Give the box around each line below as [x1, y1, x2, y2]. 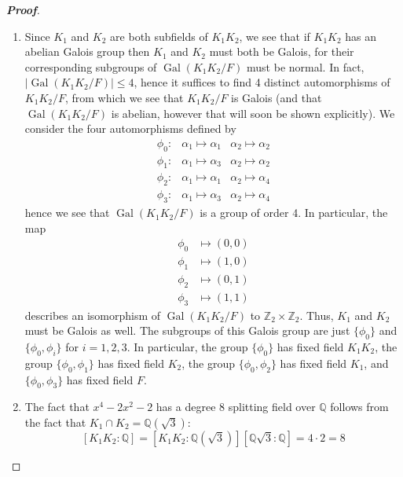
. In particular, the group [126, 338, 248, 354]
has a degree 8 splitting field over [156, 398, 316, 415]
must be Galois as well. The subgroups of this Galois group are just [24, 322, 350, 339]
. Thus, [299, 306, 334, 323]
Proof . [6, 2, 40, 17]
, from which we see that [64, 89, 184, 105]
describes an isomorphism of [24, 306, 161, 323]
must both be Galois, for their [209, 43, 354, 60]
